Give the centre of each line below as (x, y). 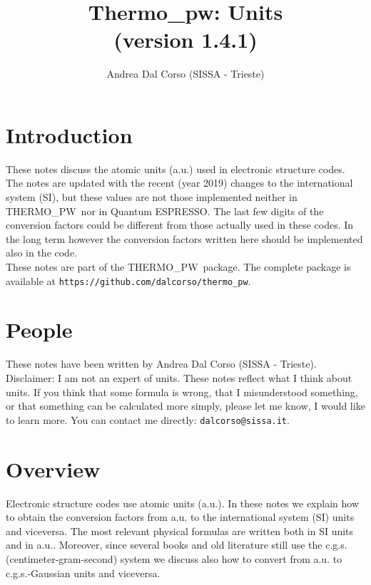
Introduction (69, 134)
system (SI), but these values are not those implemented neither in (152, 197)
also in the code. (42, 253)
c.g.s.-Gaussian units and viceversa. (83, 573)
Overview (53, 468)
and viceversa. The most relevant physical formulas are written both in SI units (180, 530)
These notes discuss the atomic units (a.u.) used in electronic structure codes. (176, 169)
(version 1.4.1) (185, 40)
